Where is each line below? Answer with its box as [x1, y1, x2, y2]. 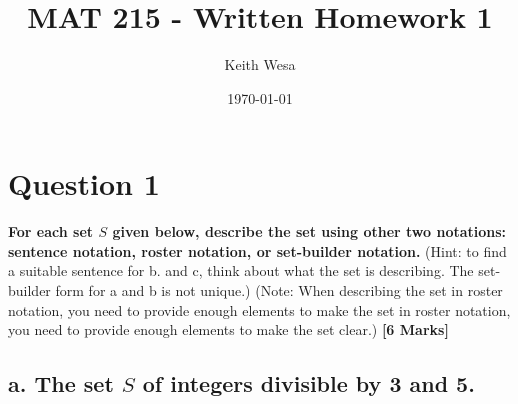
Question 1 [8, 163, 160, 204]
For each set [8, 221, 94, 242]
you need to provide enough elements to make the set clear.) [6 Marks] [8, 319, 449, 340]
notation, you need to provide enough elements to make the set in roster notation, [8, 299, 511, 320]
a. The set [8, 368, 114, 399]
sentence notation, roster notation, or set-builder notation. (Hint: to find [8, 240, 507, 261]
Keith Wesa [224, 54, 296, 75]
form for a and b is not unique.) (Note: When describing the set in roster [55, 280, 503, 301]
